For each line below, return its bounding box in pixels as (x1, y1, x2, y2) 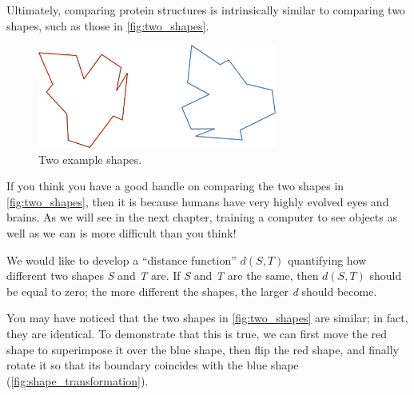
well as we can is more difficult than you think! (6, 224, 237, 241)
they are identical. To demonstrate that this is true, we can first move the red (6, 325, 388, 341)
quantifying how (287, 251, 367, 268)
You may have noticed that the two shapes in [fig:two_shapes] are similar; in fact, (6, 309, 408, 326)
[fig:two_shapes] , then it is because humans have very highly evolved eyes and (6, 193, 389, 209)
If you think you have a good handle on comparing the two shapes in (6, 178, 344, 194)
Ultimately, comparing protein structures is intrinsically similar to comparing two (6, 2, 405, 18)
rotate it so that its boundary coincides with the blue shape (6, 357, 299, 373)
